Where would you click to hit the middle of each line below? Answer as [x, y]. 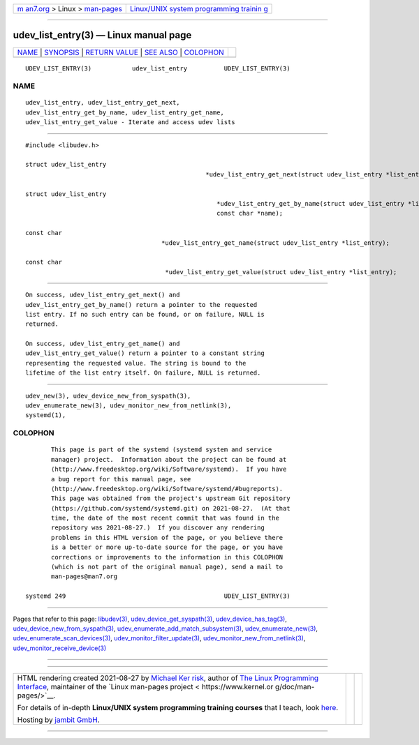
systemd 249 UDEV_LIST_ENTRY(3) [158, 596]
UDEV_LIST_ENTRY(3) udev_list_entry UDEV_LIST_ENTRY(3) [158, 68]
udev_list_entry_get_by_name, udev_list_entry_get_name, [125, 112]
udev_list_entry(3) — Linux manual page [102, 35]
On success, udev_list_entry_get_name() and [103, 344]
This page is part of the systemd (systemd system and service [162, 450]
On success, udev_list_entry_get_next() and [103, 295]
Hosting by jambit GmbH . [59, 720]
